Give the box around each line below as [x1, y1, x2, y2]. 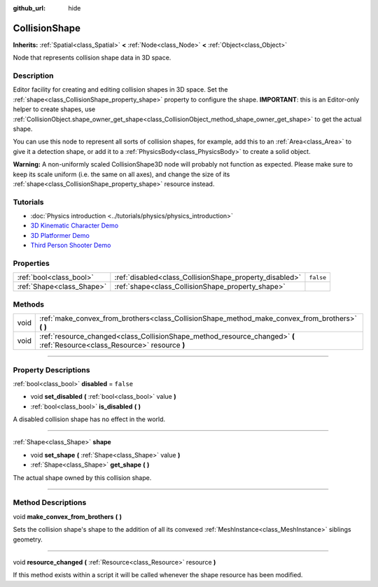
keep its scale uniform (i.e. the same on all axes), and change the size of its [13, 170, 230, 178]
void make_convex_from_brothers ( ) [13, 512, 122, 521]
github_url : [13, 4, 45, 12]
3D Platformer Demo [30, 231, 90, 239]
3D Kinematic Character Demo [30, 221, 119, 230]
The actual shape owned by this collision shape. [13, 473, 152, 482]
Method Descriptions [13, 497, 87, 507]
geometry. [13, 535, 43, 544]
